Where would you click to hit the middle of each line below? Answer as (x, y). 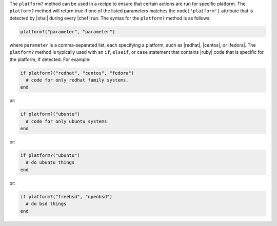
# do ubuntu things (50, 162)
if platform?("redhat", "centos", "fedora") (77, 73)
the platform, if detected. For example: (50, 59)
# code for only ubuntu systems (66, 121)
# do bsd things (46, 204)
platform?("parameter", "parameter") (68, 32)
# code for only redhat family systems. (77, 80)
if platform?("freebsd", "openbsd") (66, 197)
